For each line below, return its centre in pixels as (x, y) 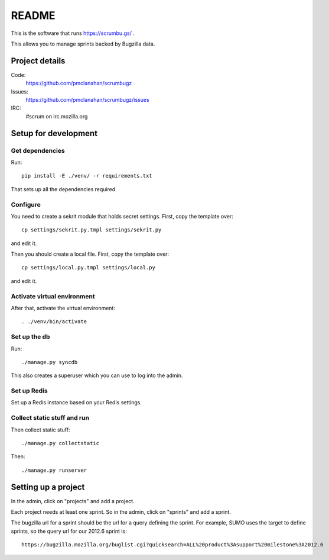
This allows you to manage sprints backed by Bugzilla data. (83, 44)
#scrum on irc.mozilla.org (57, 116)
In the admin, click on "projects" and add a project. (73, 501)
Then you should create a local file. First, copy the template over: (90, 254)
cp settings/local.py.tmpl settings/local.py (89, 268)
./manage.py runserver (54, 470)
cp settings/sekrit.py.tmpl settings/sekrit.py (92, 230)
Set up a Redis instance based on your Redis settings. (76, 403)
